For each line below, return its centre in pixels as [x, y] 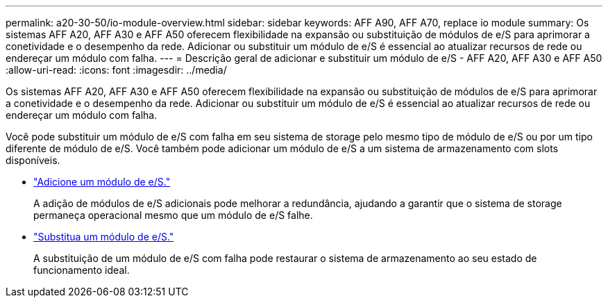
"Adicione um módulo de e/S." [102, 182]
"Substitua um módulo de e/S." [104, 237]
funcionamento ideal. [82, 270]
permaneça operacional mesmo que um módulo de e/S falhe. [173, 215]
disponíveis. [33, 160]
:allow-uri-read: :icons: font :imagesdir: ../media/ [116, 70]
